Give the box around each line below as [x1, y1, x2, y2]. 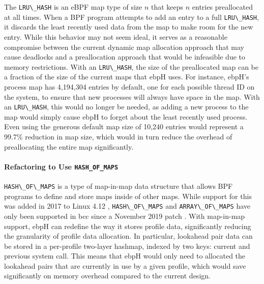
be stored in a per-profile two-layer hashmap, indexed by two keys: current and [4, 240, 250, 251]
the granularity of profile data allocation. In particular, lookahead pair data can [4, 231, 253, 241]
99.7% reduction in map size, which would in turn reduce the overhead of [4, 131, 232, 141]
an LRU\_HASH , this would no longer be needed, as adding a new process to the [4, 101, 249, 112]
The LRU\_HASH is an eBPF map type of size [4, 2, 142, 12]
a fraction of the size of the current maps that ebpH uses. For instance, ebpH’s [4, 71, 249, 82]
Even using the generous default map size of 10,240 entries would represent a [4, 121, 244, 132]
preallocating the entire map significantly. [4, 141, 134, 152]
